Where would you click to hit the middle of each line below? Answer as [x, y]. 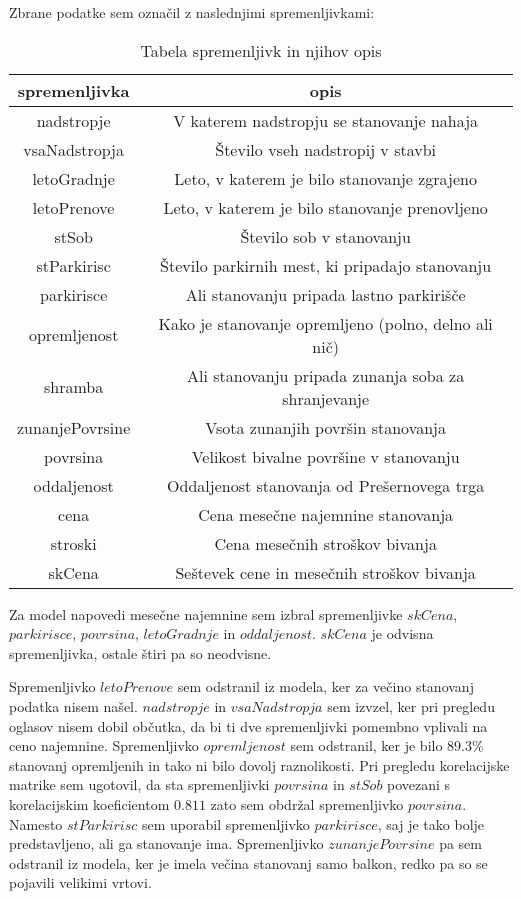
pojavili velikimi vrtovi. [80, 882]
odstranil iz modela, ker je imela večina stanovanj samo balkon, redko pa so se [248, 862]
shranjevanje [326, 398]
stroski [73, 543]
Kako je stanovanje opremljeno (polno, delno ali [325, 323]
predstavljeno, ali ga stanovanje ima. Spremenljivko [166, 843]
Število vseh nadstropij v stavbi [326, 149]
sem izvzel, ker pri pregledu [411, 705]
